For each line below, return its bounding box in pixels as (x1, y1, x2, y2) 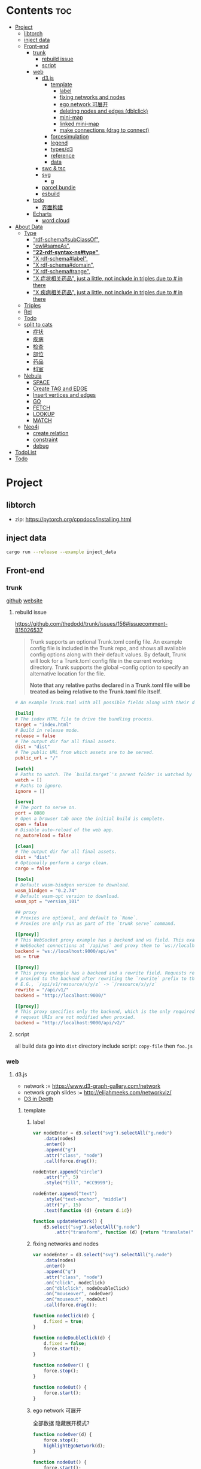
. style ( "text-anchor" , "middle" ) (44, 1196, 127, 1202)
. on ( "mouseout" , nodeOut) (44, 1296, 108, 1302)
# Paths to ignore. (14, 783, 64, 789)
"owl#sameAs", (32, 242, 71, 249)
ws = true (14, 954, 40, 960)
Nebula (23, 372, 42, 379)
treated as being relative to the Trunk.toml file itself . (29, 688, 162, 695)
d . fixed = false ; (44, 1340, 87, 1346)
